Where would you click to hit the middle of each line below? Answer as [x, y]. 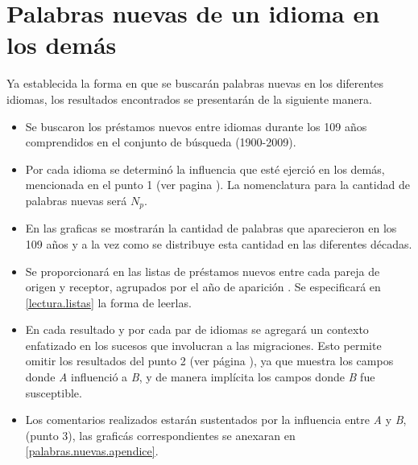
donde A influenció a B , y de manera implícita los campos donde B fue [200, 377]
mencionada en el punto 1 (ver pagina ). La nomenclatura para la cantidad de [217, 185]
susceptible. [54, 392]
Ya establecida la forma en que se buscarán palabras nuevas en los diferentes [195, 83]
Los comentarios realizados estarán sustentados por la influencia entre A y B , [216, 420]
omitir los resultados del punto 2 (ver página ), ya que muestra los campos [209, 361]
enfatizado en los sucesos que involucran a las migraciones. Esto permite [203, 345]
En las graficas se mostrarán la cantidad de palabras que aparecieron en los [211, 228]
